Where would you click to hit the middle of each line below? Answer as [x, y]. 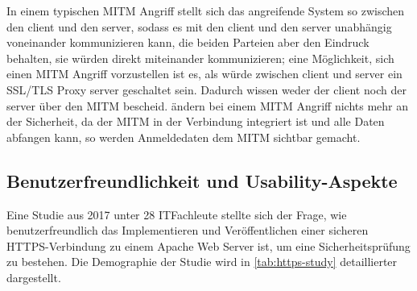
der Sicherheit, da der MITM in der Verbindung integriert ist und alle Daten [196, 121]
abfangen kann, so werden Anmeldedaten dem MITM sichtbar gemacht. [184, 137]
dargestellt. [34, 277]
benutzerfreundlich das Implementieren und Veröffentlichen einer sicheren [188, 230]
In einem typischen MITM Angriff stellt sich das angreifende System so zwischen [206, 10]
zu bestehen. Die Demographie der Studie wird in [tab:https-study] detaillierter [202, 262]
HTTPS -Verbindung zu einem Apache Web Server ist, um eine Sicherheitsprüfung [208, 245]
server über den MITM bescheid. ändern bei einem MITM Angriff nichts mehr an [208, 105]
